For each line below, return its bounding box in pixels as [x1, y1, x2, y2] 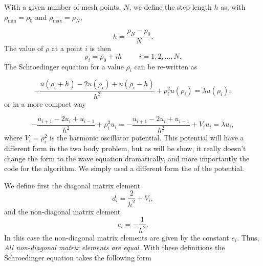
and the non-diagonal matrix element [4, 206, 121, 216]
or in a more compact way [4, 98, 86, 109]
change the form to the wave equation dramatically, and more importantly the [4, 153, 250, 163]
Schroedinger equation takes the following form [4, 252, 151, 262]
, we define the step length [129, 2, 212, 12]
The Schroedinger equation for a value [4, 61, 124, 71]
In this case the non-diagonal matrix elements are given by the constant [4, 232, 229, 243]
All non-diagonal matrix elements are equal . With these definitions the [4, 242, 225, 253]
